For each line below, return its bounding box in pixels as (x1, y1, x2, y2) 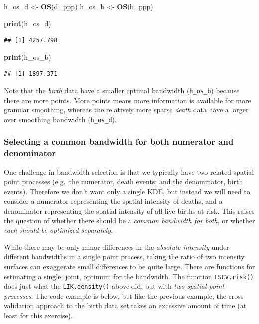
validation (4, 300, 34, 311)
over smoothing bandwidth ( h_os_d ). (4, 114, 117, 124)
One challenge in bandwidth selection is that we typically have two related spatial (4, 166, 254, 177)
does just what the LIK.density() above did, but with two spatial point (4, 281, 224, 291)
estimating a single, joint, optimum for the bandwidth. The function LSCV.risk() (4, 271, 254, 281)
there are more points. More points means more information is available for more (4, 95, 251, 105)
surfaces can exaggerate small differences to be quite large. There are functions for (4, 261, 255, 271)
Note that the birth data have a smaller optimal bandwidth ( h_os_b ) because (4, 85, 240, 95)
